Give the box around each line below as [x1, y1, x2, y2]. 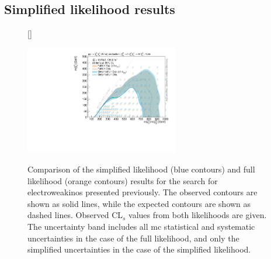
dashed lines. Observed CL [27, 209, 123, 221]
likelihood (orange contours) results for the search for [27, 174, 218, 187]
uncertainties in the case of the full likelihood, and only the [27, 232, 239, 244]
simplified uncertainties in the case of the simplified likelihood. [27, 243, 251, 255]
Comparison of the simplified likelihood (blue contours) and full [27, 163, 255, 175]
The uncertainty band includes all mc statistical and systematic [27, 220, 255, 232]
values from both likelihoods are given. [128, 209, 267, 221]
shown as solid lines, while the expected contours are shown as [27, 197, 251, 209]
